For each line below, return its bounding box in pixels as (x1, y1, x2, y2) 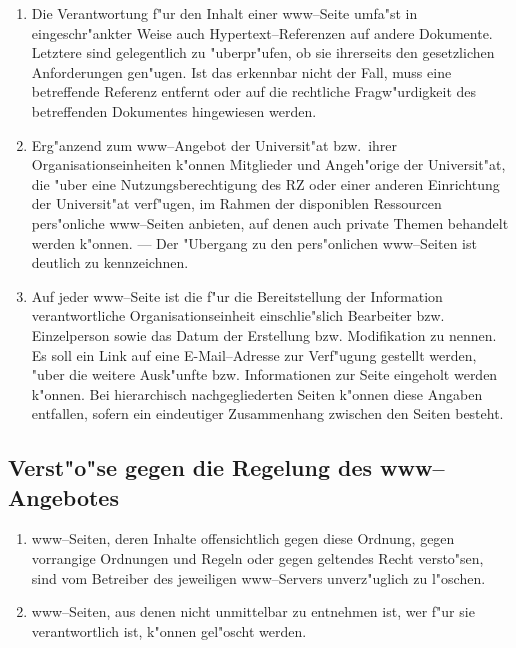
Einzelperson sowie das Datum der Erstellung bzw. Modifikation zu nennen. (31, 324, 497, 345)
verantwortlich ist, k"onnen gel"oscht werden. (31, 620, 307, 641)
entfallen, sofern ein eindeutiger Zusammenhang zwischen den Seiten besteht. (31, 403, 504, 424)
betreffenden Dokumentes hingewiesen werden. (31, 100, 317, 121)
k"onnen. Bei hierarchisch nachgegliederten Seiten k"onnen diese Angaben (31, 383, 483, 404)
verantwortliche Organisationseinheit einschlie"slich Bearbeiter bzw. (31, 305, 445, 326)
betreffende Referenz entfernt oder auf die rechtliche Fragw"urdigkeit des (31, 81, 477, 102)
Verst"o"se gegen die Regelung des (8, 452, 373, 483)
